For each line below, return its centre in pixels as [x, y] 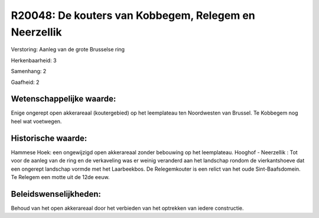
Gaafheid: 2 [25, 82]
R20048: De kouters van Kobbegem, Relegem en [133, 15]
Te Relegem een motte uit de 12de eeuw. [60, 177]
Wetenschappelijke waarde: [64, 99]
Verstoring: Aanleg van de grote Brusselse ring [68, 50]
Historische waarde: [49, 138]
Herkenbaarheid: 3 [34, 60]
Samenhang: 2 [29, 71]
